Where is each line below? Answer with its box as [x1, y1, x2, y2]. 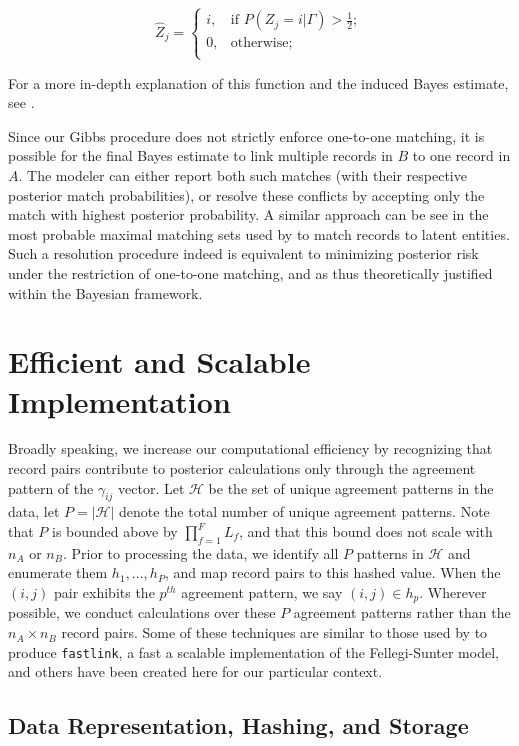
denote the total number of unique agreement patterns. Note [119, 501, 490, 522]
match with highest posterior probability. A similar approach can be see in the [8, 204, 489, 225]
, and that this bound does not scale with [239, 521, 493, 542]
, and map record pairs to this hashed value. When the [164, 562, 501, 583]
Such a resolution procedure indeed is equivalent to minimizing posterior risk [8, 243, 479, 264]
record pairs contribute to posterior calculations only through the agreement [8, 458, 476, 479]
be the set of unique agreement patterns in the [208, 477, 494, 498]
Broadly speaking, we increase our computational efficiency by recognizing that [8, 438, 493, 459]
